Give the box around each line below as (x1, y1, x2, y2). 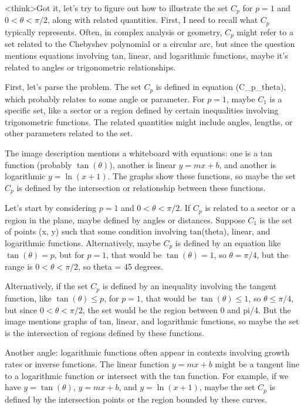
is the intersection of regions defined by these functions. (5, 326, 204, 338)
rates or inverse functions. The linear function (5, 357, 170, 370)
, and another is (219, 158, 276, 170)
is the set (259, 213, 292, 226)
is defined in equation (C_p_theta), (156, 81, 286, 93)
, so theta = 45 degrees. (78, 260, 163, 272)
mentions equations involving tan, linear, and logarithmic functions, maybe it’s (5, 49, 288, 61)
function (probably (5, 158, 72, 170)
